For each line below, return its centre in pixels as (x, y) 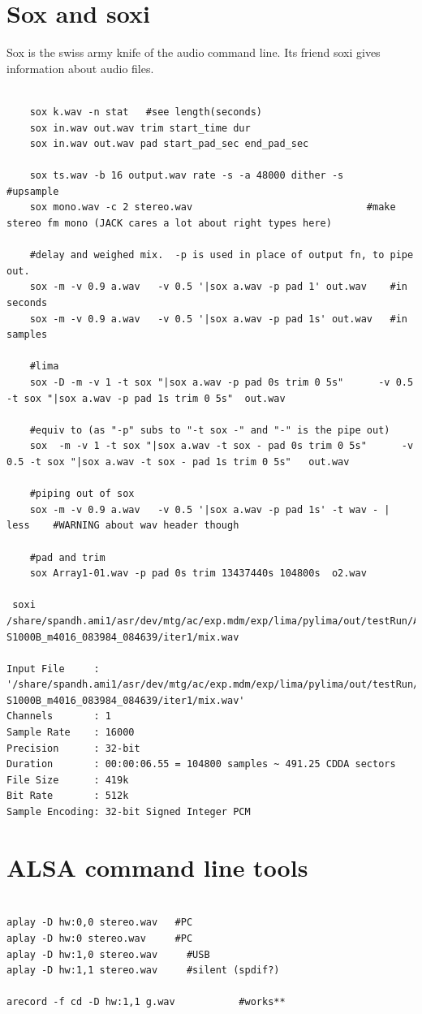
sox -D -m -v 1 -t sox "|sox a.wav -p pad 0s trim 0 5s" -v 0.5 (222, 382)
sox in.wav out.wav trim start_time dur (140, 128)
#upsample (33, 191)
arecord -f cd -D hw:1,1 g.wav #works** (146, 1002)
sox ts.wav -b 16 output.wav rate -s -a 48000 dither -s (187, 176)
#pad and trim (67, 557)
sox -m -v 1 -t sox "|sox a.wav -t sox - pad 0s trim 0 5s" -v (222, 446)
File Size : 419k (68, 780)
